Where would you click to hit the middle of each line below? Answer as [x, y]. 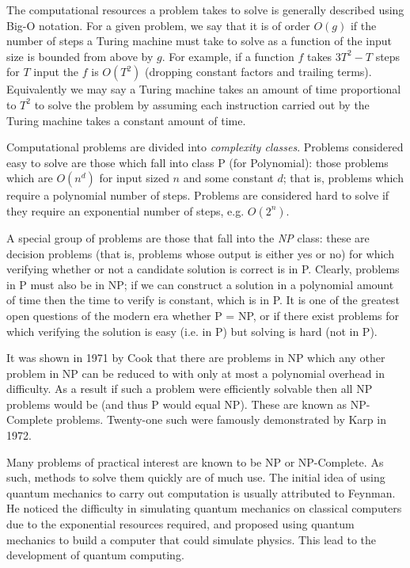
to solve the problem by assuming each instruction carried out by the [202, 104]
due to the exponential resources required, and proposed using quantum [180, 524]
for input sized [134, 178]
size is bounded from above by [80, 56]
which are [30, 178]
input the [56, 72]
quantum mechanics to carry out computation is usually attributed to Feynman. [201, 492]
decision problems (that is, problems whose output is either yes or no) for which [200, 253]
